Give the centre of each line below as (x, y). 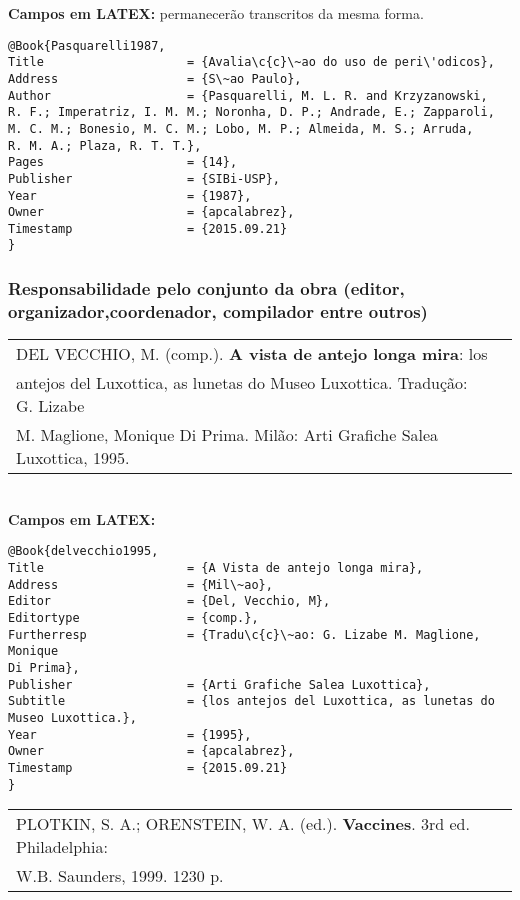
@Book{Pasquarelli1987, (87, 45)
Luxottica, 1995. (73, 458)
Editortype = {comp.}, (133, 618)
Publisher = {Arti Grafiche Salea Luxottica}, (219, 684)
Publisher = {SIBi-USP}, (144, 178)
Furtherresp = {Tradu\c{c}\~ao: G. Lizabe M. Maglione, (244, 634)
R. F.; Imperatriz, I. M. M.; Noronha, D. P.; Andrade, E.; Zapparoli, (251, 112)
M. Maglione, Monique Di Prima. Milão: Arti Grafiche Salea (227, 435)
